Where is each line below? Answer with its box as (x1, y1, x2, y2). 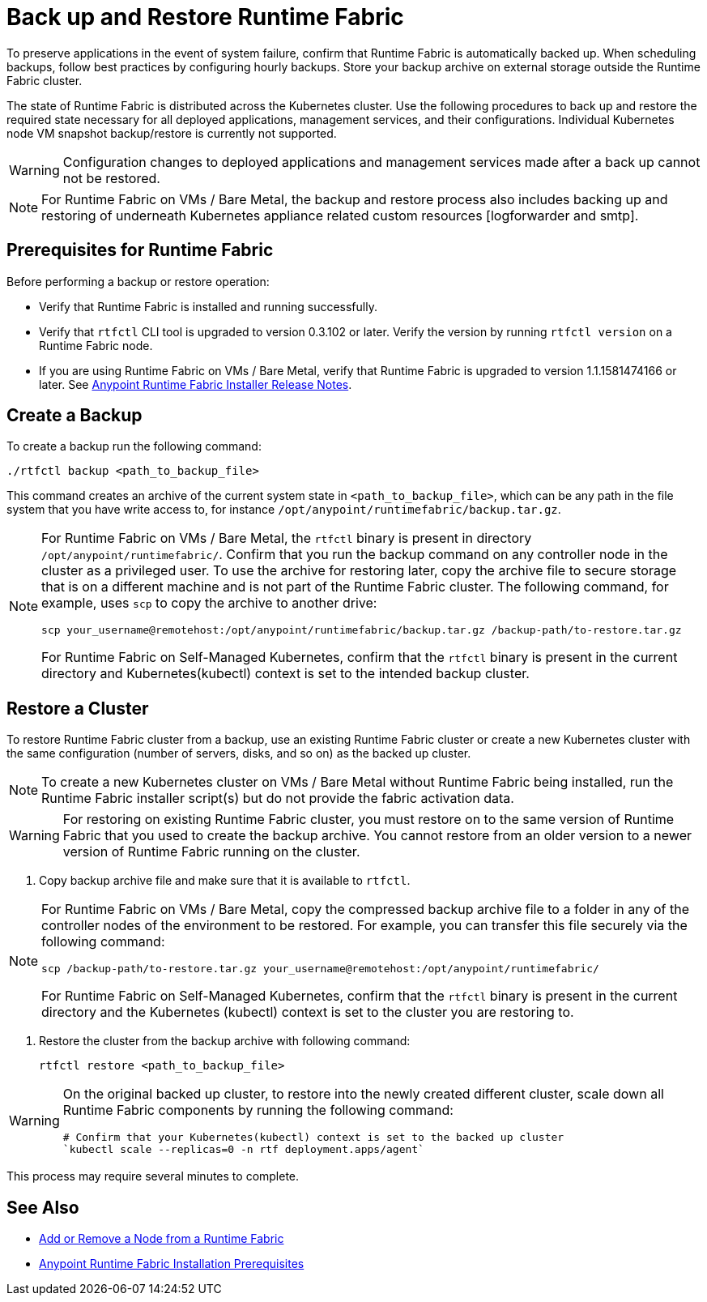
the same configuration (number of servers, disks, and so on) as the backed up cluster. (6, 746, 471, 761)
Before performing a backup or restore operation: (6, 274, 270, 288)
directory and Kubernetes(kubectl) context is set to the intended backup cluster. (41, 665, 530, 682)
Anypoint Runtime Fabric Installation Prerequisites (39, 1257, 305, 1271)
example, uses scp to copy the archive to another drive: (41, 595, 377, 612)
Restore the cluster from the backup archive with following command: (39, 1034, 411, 1048)
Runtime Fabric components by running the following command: (62, 1102, 454, 1119)
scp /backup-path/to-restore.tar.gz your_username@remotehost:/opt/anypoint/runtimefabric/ (41, 963, 599, 975)
